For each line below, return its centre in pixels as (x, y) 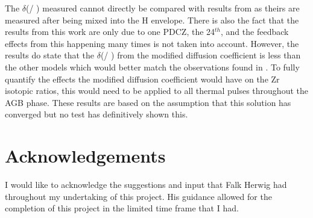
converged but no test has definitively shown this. (96, 114)
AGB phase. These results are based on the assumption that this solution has (148, 102)
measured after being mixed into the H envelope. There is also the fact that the (152, 20)
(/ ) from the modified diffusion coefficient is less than (201, 55)
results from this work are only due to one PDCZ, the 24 (110, 32)
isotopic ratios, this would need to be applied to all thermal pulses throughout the (156, 91)
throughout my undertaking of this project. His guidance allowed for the (138, 196)
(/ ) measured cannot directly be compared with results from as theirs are (163, 8)
